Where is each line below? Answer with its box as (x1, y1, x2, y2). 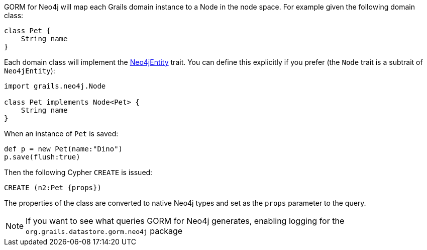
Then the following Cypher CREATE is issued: (4, 168, 153, 177)
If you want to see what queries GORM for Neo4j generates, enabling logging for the (26, 216, 345, 226)
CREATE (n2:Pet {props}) (4, 184, 101, 192)
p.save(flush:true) (4, 153, 80, 161)
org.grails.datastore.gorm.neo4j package (26, 226, 183, 236)
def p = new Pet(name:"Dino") (4, 145, 123, 153)
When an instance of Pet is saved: (4, 129, 119, 138)
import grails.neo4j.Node (4, 82, 106, 90)
